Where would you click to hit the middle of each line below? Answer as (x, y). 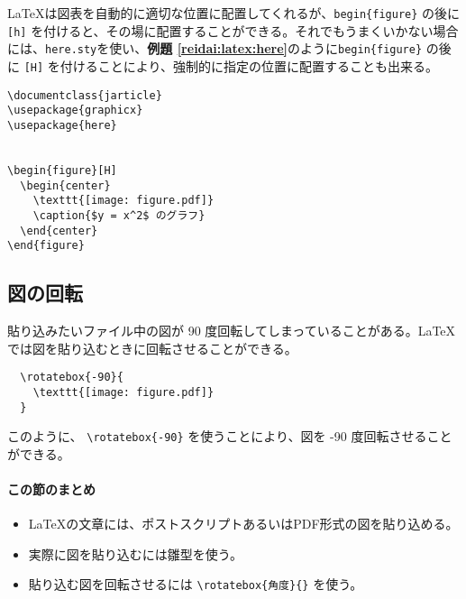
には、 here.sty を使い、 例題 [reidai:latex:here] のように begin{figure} (215, 48)
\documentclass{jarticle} (85, 95)
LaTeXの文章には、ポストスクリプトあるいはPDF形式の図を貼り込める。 (243, 524)
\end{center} (59, 230)
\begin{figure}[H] (62, 170)
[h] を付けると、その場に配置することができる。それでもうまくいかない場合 (233, 30)
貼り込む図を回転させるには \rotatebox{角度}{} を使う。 (196, 584)
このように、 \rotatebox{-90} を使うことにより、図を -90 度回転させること (230, 436)
